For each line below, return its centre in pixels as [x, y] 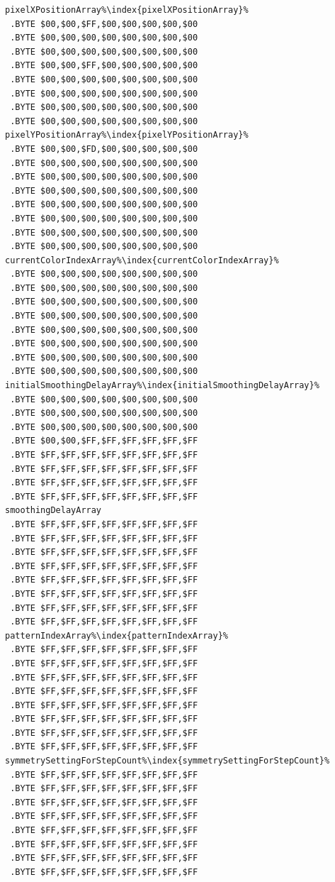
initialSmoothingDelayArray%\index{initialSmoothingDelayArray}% [162, 386]
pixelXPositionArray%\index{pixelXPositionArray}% [127, 10]
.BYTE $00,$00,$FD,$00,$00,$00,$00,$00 [104, 149]
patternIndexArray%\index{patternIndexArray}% [117, 635]
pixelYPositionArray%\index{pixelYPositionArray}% [127, 135]
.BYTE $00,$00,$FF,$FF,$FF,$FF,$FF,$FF [104, 441]
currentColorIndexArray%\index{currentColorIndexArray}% [142, 260]
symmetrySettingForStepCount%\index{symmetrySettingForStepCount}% [167, 761]
